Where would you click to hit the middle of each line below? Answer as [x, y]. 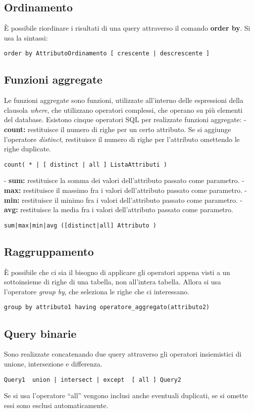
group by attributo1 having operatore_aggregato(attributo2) [107, 307]
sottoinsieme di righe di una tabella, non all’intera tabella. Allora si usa [113, 282]
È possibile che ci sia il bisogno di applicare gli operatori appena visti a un [117, 272]
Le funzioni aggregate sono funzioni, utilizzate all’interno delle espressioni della [124, 100]
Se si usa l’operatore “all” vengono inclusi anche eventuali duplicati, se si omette [126, 395]
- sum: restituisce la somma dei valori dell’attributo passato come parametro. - [124, 180]
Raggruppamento [49, 251]
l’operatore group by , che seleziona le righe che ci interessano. [97, 291]
